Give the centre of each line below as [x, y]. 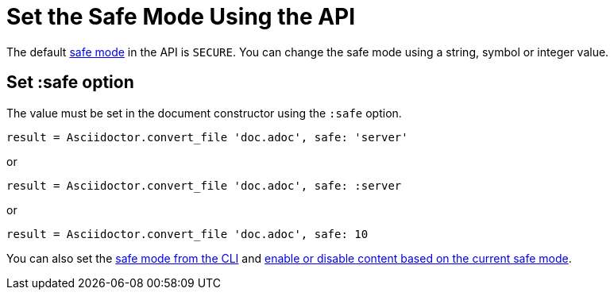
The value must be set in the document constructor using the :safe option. [204, 113]
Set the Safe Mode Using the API [181, 17]
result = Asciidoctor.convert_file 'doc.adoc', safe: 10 [187, 234]
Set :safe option [70, 83]
